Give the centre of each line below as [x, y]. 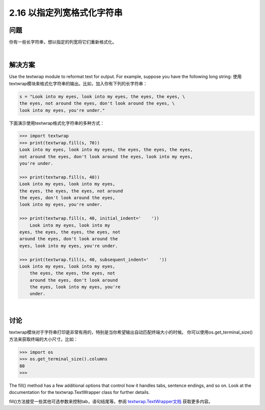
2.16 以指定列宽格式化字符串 [66, 13]
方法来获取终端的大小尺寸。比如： [43, 339]
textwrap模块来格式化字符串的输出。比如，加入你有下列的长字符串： [78, 83]
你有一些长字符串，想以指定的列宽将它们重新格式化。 [63, 42]
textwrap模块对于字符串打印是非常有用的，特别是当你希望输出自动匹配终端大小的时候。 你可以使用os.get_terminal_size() [131, 332]
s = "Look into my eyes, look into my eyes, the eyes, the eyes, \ [102, 96]
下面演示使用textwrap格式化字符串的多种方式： [57, 123]
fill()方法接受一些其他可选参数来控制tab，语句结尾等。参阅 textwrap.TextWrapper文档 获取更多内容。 [111, 401]
